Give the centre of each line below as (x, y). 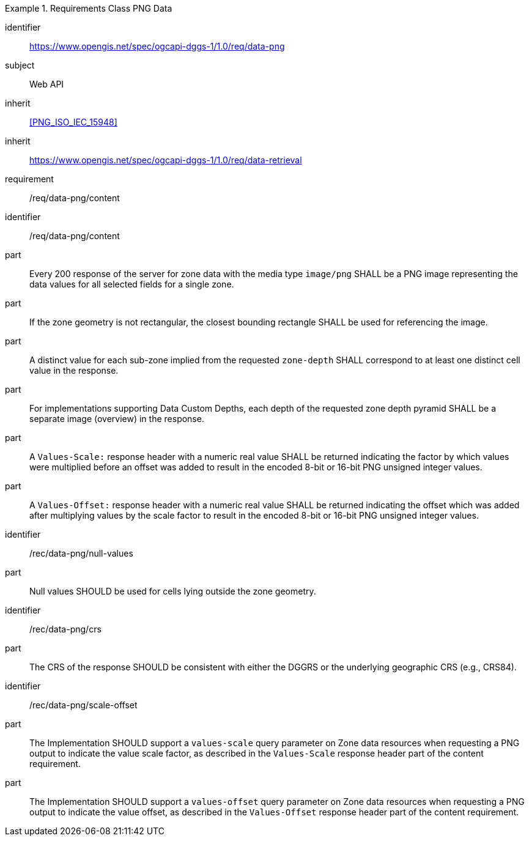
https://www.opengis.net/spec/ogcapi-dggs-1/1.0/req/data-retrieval (166, 160)
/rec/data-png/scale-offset (83, 705)
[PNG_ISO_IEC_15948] (73, 122)
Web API (47, 84)
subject (20, 65)
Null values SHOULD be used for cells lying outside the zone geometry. (173, 591)
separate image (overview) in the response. (117, 419)
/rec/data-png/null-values (81, 553)
